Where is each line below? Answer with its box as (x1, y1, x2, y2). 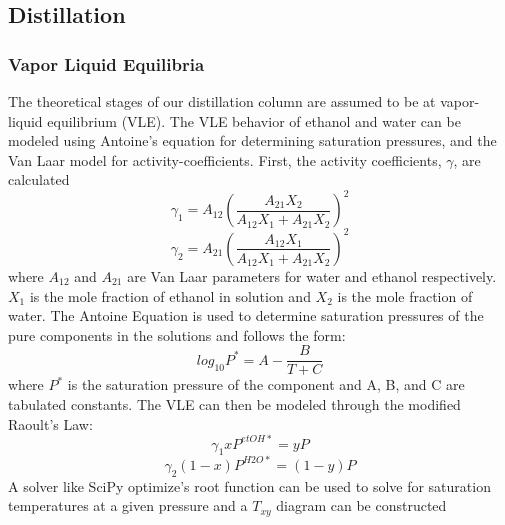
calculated (8, 169, 70, 190)
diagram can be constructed (276, 495, 447, 516)
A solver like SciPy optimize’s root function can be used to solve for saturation (8, 475, 491, 496)
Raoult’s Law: (8, 413, 93, 434)
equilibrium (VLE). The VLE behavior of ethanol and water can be (47, 110, 461, 131)
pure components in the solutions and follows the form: (8, 324, 346, 345)
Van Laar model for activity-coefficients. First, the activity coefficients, (8, 149, 442, 170)
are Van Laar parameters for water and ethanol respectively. (127, 265, 497, 286)
